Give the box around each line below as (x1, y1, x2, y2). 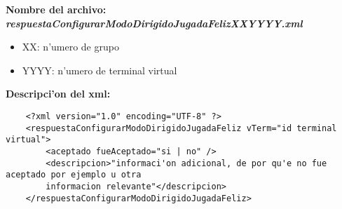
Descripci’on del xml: (6, 86, 111, 101)
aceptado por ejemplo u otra (6, 170, 142, 180)
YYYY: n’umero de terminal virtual (22, 62, 177, 77)
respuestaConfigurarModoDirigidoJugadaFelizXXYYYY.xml (6, 15, 303, 30)
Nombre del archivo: (6, 2, 107, 16)
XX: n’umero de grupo (22, 39, 119, 54)
